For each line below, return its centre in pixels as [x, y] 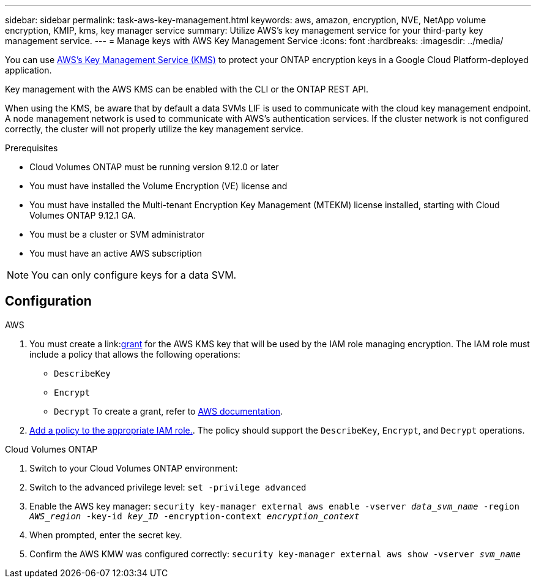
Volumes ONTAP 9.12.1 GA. [83, 215]
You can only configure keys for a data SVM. [134, 275]
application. [28, 70]
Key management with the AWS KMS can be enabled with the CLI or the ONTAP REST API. [187, 89]
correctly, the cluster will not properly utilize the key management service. [154, 129]
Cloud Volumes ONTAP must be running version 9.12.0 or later [154, 167]
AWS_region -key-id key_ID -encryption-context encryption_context [195, 516]
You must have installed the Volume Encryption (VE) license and [158, 186]
